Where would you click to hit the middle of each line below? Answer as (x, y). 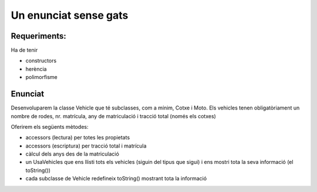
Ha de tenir (24, 50)
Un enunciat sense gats (70, 15)
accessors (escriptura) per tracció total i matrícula (86, 146)
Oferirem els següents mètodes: (50, 126)
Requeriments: (39, 36)
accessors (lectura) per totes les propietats (78, 138)
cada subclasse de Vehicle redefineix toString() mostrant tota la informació (116, 179)
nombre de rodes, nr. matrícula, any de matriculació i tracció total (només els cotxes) (114, 116)
